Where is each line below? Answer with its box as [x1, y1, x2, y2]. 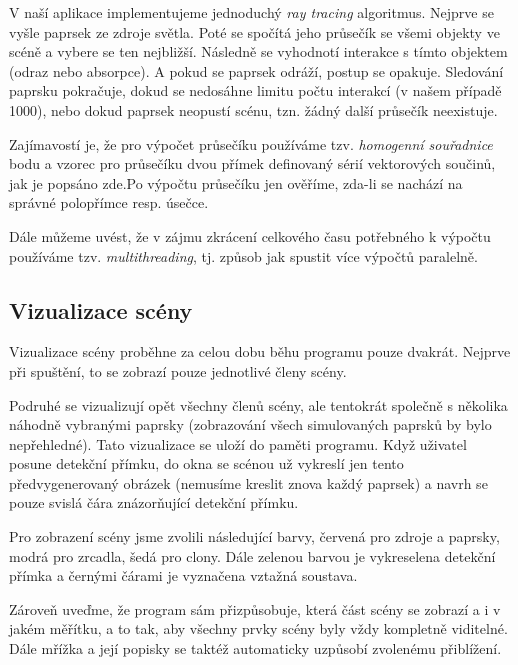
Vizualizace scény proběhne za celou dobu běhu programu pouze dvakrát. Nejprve [9, 341, 511, 362]
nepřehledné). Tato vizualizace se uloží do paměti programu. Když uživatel [9, 433, 467, 454]
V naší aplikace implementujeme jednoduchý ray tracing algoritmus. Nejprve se [9, 2, 494, 22]
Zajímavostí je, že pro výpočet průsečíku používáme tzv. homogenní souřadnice [9, 133, 493, 154]
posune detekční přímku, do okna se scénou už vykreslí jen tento [9, 453, 404, 474]
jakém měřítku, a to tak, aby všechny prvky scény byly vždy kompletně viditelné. [9, 618, 508, 639]
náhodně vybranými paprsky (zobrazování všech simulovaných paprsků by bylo [9, 414, 492, 435]
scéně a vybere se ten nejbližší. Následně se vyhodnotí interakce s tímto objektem [9, 41, 508, 62]
